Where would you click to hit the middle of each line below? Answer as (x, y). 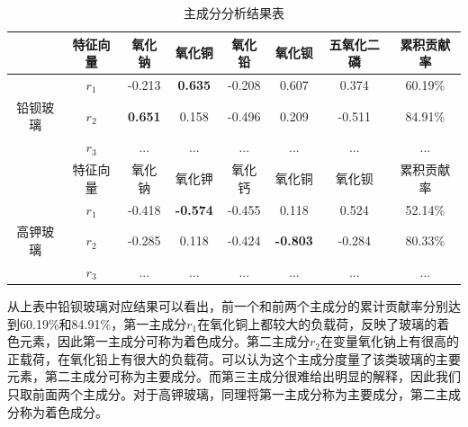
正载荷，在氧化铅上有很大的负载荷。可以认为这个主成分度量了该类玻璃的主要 (234, 358)
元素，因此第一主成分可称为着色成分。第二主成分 (164, 341)
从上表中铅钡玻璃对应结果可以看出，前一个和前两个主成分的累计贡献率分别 (228, 305)
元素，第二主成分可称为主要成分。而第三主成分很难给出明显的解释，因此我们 (234, 376)
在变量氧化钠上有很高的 (390, 341)
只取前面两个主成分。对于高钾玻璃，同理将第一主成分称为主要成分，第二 (221, 393)
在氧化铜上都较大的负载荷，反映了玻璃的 (317, 323)
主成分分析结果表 (234, 13)
